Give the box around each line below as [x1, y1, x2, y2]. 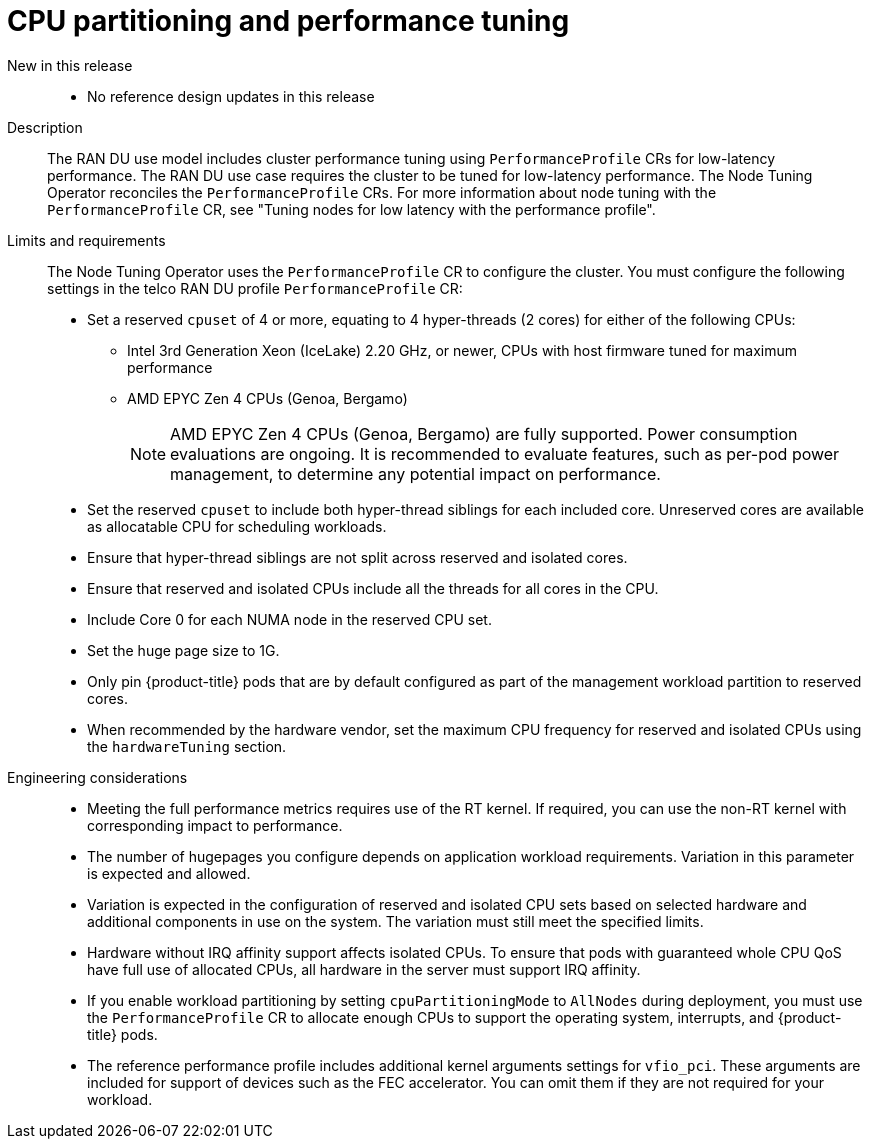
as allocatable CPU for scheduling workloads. [87, 517, 387, 535]
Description [7, 118, 83, 136]
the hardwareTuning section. [87, 737, 287, 755]
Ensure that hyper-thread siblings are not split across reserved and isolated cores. [87, 548, 628, 566]
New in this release [7, 56, 133, 74]
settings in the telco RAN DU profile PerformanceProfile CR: [47, 279, 463, 297]
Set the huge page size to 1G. [87, 641, 280, 659]
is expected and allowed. [87, 864, 251, 882]
